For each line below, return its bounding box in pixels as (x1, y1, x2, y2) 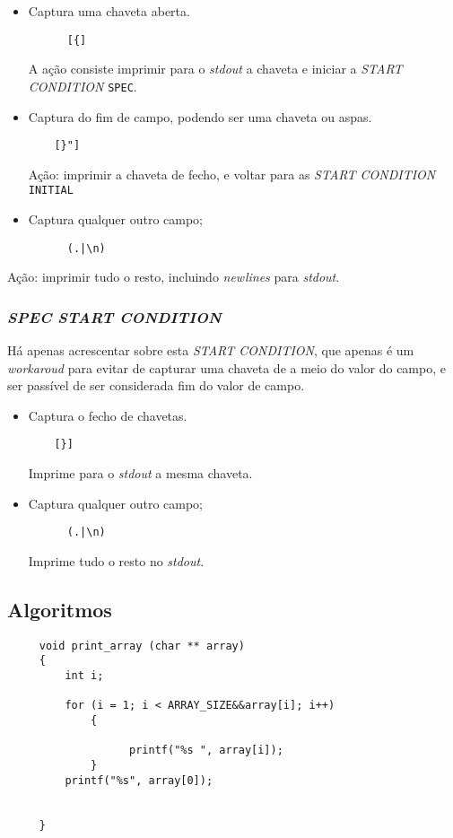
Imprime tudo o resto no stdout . (28, 551, 205, 570)
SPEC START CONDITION (7, 305, 222, 327)
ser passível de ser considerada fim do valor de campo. (7, 376, 305, 395)
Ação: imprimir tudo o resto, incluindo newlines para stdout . (7, 267, 340, 286)
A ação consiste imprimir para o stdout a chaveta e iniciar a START (28, 59, 403, 78)
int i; (65, 669, 104, 683)
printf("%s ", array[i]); (129, 744, 283, 757)
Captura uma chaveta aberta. (28, 2, 190, 20)
